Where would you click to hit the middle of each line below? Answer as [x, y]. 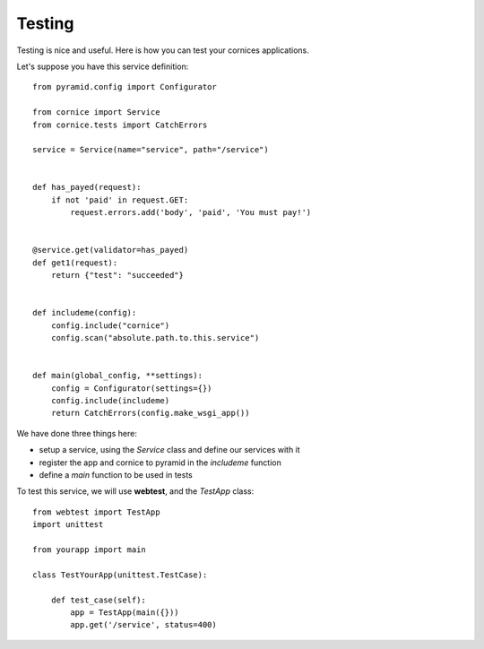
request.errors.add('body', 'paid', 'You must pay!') [191, 212]
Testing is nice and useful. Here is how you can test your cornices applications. [163, 50]
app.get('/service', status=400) [143, 625]
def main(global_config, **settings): [118, 376]
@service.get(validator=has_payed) [111, 250]
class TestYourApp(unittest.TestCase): [120, 575]
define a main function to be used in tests [116, 475]
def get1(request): [75, 263]
